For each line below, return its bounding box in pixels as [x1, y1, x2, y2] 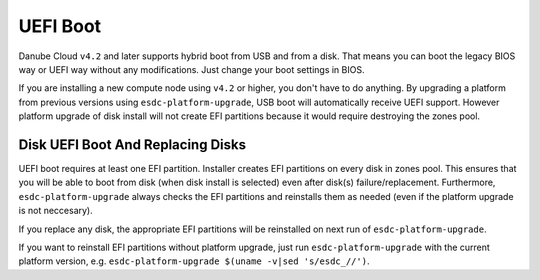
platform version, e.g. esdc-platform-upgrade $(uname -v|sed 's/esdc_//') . [18, 255, 370, 267]
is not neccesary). [18, 205, 94, 217]
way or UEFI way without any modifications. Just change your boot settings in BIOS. [18, 63, 365, 75]
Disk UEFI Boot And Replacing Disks [18, 136, 247, 153]
